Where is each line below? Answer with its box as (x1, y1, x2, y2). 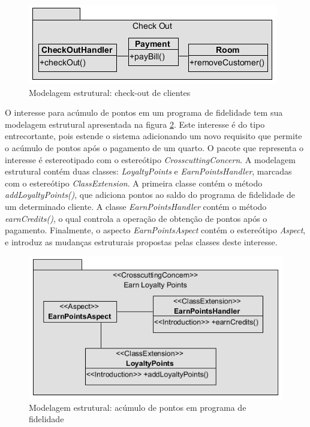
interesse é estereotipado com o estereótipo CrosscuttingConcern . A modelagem (5, 153, 296, 166)
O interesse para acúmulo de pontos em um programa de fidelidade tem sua (5, 106, 283, 119)
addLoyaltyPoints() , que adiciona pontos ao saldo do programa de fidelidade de (5, 188, 296, 201)
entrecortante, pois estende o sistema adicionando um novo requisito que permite (5, 130, 302, 142)
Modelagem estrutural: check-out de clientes (29, 86, 191, 98)
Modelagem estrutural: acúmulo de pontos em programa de (29, 401, 246, 413)
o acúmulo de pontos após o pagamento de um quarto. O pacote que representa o (5, 141, 304, 154)
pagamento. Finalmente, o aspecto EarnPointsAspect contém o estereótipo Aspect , (5, 224, 306, 236)
